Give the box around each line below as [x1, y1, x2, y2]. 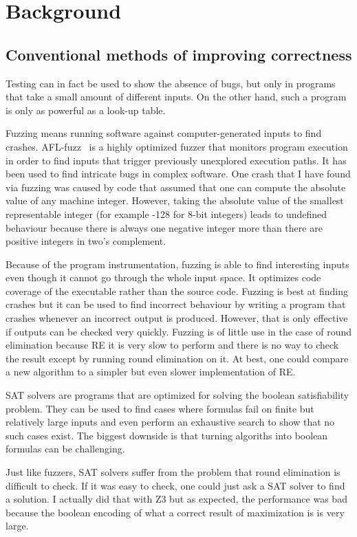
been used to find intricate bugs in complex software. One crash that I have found [6, 166, 351, 181]
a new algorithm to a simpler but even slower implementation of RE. [6, 364, 296, 379]
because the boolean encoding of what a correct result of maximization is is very [6, 505, 345, 519]
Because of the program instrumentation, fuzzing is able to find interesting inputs [6, 256, 349, 271]
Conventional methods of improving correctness [6, 43, 352, 65]
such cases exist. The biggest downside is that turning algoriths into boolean [6, 428, 328, 442]
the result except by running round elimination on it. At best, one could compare [6, 351, 349, 365]
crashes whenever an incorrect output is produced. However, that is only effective [6, 311, 348, 325]
